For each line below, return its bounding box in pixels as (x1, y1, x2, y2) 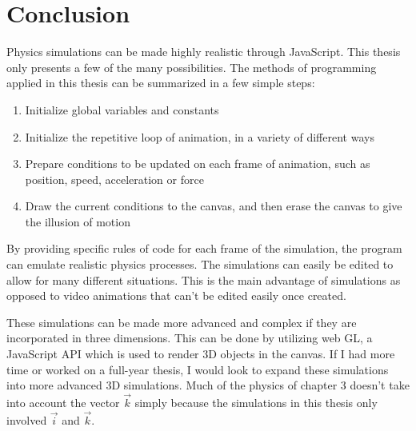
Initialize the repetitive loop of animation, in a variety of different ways (25, 128, 374, 145)
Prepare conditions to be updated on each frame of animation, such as (25, 155, 370, 172)
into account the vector (6, 394, 120, 411)
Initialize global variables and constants (25, 101, 219, 118)
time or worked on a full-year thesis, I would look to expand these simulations (6, 361, 389, 377)
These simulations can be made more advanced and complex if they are (6, 313, 357, 330)
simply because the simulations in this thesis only (134, 394, 378, 411)
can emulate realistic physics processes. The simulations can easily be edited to (6, 256, 394, 273)
